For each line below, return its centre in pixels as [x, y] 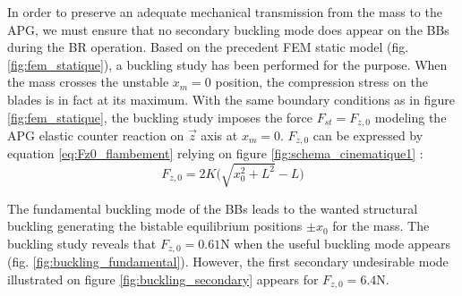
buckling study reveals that [82, 243]
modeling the [411, 117]
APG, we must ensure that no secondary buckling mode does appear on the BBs [228, 29]
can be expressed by [368, 135]
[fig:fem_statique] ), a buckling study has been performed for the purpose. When [227, 64]
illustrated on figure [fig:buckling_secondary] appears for [163, 279]
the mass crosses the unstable [88, 82]
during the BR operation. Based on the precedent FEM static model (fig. [208, 47]
